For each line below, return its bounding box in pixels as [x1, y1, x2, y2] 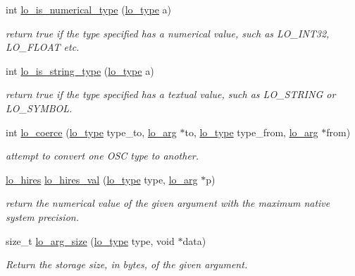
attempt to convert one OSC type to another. [6, 148, 199, 163]
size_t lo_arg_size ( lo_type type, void [6, 233, 175, 248]
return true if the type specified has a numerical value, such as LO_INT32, [6, 25, 330, 40]
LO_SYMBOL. [6, 100, 73, 115]
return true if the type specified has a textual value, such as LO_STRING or [6, 87, 336, 102]
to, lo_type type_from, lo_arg [185, 124, 318, 139]
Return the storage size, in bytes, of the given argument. [6, 257, 248, 272]
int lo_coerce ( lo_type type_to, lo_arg [6, 124, 177, 139]
